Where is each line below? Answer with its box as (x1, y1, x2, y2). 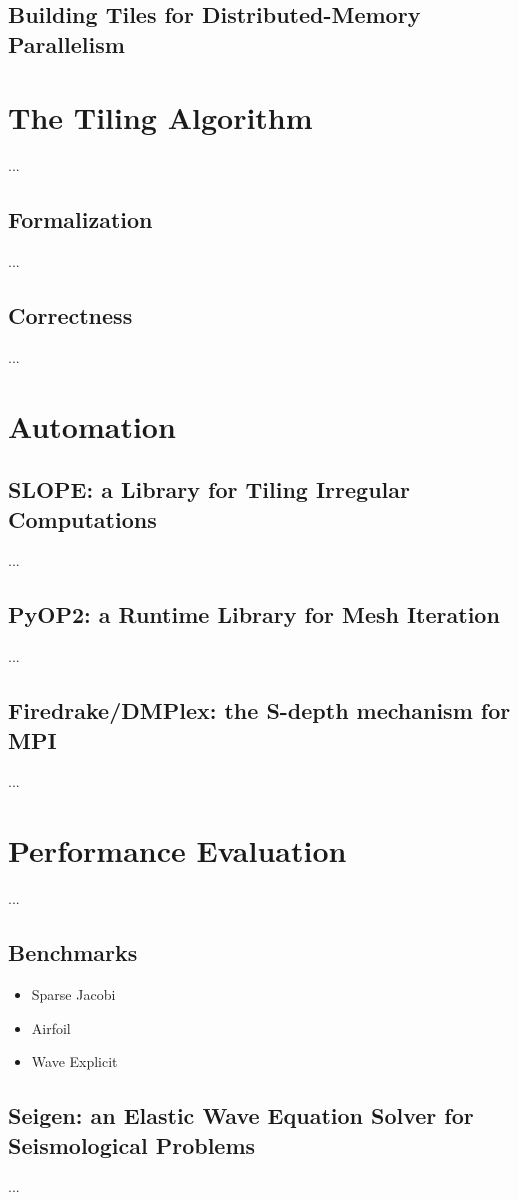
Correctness (8, 300, 133, 331)
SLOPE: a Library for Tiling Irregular (8, 474, 410, 505)
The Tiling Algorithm (8, 97, 313, 138)
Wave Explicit (31, 1051, 118, 1072)
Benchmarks (8, 937, 138, 968)
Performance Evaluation (8, 830, 347, 871)
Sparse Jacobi (31, 983, 116, 1004)
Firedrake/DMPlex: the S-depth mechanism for (8, 695, 511, 726)
